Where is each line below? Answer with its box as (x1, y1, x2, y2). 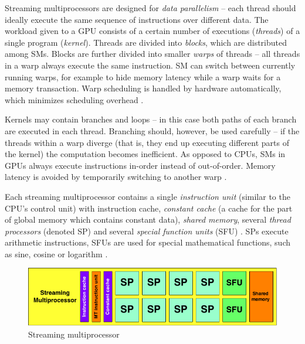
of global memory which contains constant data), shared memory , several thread (5, 213, 291, 226)
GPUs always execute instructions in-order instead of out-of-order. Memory (5, 159, 276, 171)
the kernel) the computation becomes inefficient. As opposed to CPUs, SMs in (5, 148, 286, 160)
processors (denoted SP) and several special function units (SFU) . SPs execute (5, 224, 289, 237)
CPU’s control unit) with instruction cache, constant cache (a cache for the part (5, 202, 293, 214)
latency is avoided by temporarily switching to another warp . (5, 171, 227, 183)
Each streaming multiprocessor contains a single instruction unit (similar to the (5, 190, 290, 202)
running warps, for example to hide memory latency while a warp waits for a (5, 70, 281, 83)
